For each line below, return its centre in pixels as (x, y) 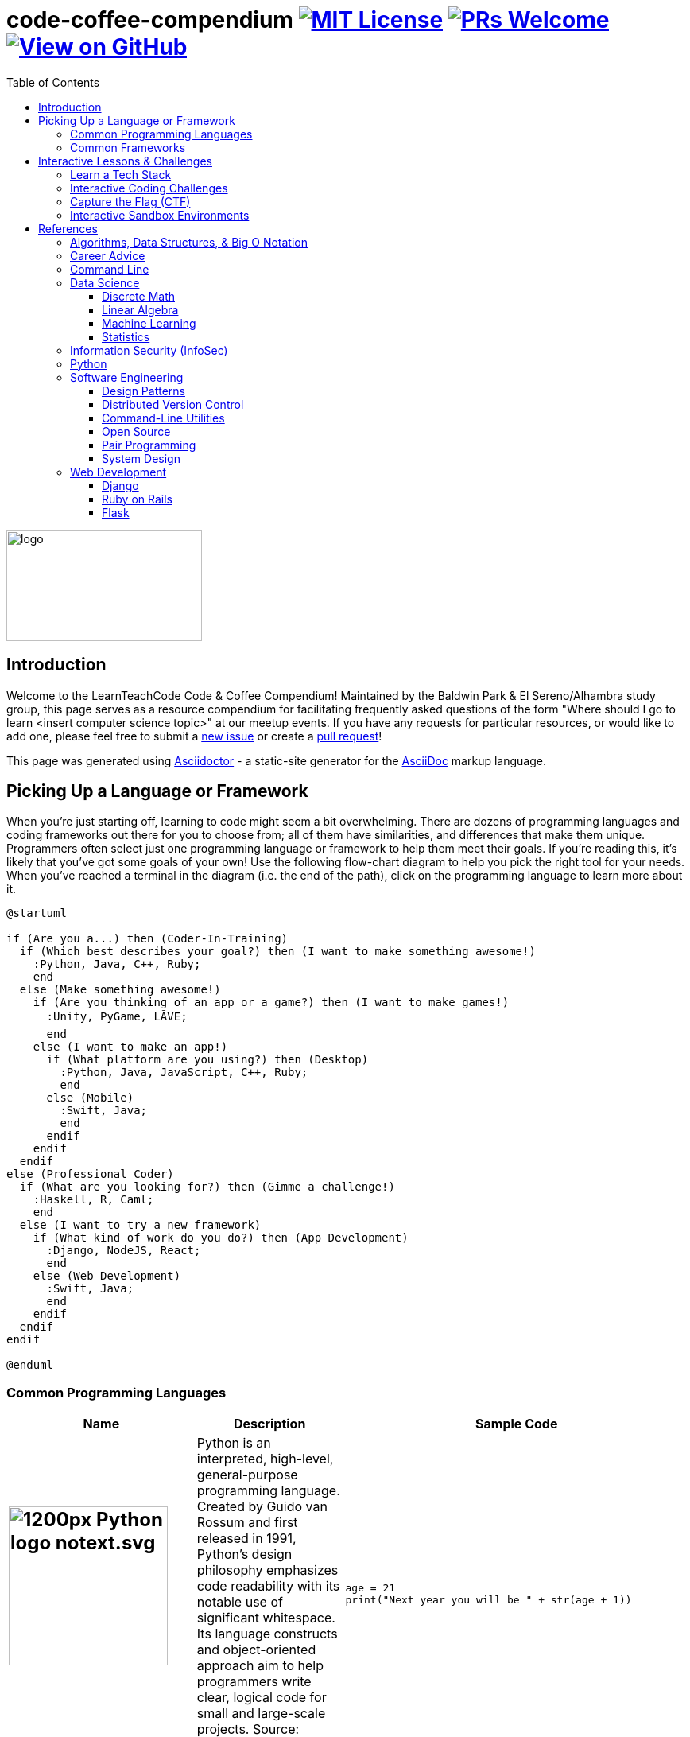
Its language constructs (267, 1634)
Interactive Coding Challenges (149, 188)
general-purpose (247, 1475)
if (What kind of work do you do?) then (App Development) (221, 1238)
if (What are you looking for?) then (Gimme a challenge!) (207, 1187)
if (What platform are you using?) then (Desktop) (207, 1060)
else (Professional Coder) (90, 1174)
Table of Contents (53, 82)
